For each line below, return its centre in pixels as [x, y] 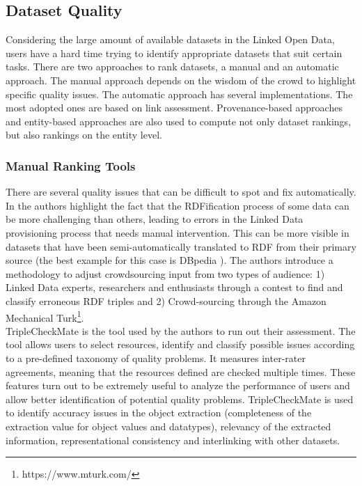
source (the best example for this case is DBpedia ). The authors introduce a [170, 260]
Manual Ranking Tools [71, 165]
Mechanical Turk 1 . [45, 316]
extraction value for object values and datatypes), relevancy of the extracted [168, 426]
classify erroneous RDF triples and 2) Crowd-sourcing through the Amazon [166, 300]
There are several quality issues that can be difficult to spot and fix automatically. [181, 192]
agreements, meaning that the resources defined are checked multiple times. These [181, 371]
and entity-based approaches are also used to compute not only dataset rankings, [179, 121]
